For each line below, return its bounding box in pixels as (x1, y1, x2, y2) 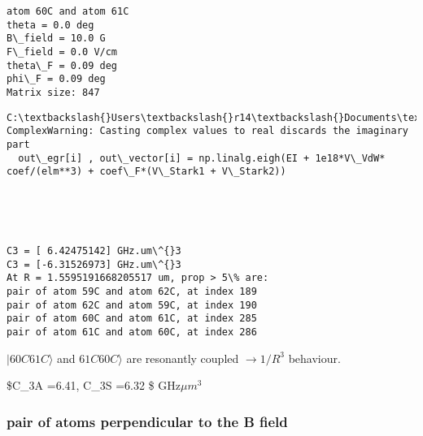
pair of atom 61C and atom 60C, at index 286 (7, 326, 257, 338)
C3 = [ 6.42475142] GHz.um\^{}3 (7, 245, 181, 257)
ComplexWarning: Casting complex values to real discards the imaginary (7, 125, 408, 137)
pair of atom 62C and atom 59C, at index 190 (7, 299, 257, 311)
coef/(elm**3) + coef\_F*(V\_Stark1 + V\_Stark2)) (7, 166, 286, 178)
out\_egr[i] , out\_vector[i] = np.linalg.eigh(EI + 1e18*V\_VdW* (18, 152, 386, 164)
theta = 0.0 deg (7, 19, 94, 31)
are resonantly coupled (126, 349, 239, 366)
